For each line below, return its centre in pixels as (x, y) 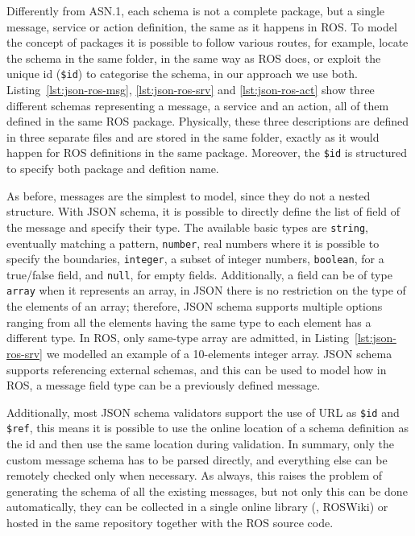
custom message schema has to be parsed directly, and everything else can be (197, 459)
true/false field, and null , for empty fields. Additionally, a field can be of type (199, 274)
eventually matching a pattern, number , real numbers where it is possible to (193, 243)
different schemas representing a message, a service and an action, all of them (198, 105)
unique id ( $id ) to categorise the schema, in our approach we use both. (182, 74)
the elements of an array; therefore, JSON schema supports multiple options (195, 306)
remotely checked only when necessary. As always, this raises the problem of (195, 475)
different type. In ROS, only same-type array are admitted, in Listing (178, 338)
